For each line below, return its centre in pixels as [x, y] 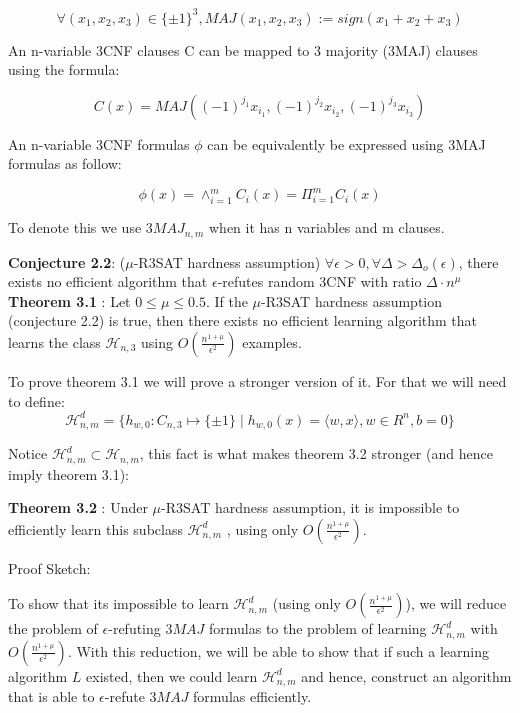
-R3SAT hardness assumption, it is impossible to [310, 507]
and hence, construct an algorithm [406, 675]
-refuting [134, 628]
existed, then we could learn [172, 675]
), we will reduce [456, 603]
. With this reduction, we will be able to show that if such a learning [278, 650]
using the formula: [64, 69]
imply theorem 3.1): [68, 473]
